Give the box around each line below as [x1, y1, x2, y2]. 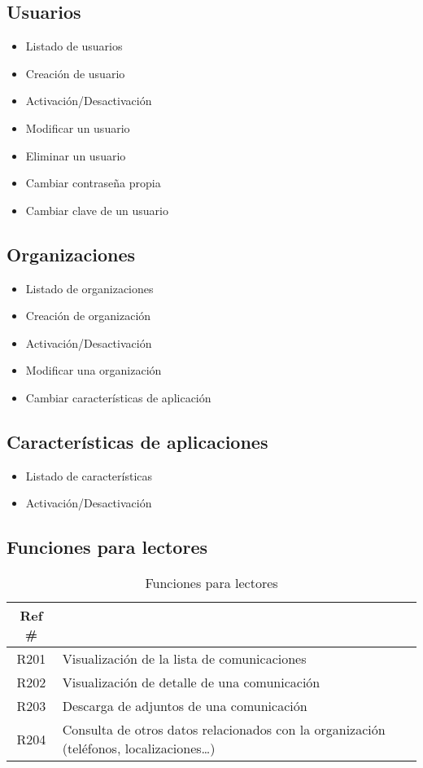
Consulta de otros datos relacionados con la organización [62, 720, 386, 739]
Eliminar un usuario [25, 147, 126, 164]
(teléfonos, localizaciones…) [62, 739, 216, 758]
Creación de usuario [25, 64, 125, 81]
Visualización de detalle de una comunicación [62, 673, 321, 692]
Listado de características [25, 467, 153, 484]
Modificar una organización [25, 362, 162, 379]
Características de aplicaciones [7, 428, 268, 454]
